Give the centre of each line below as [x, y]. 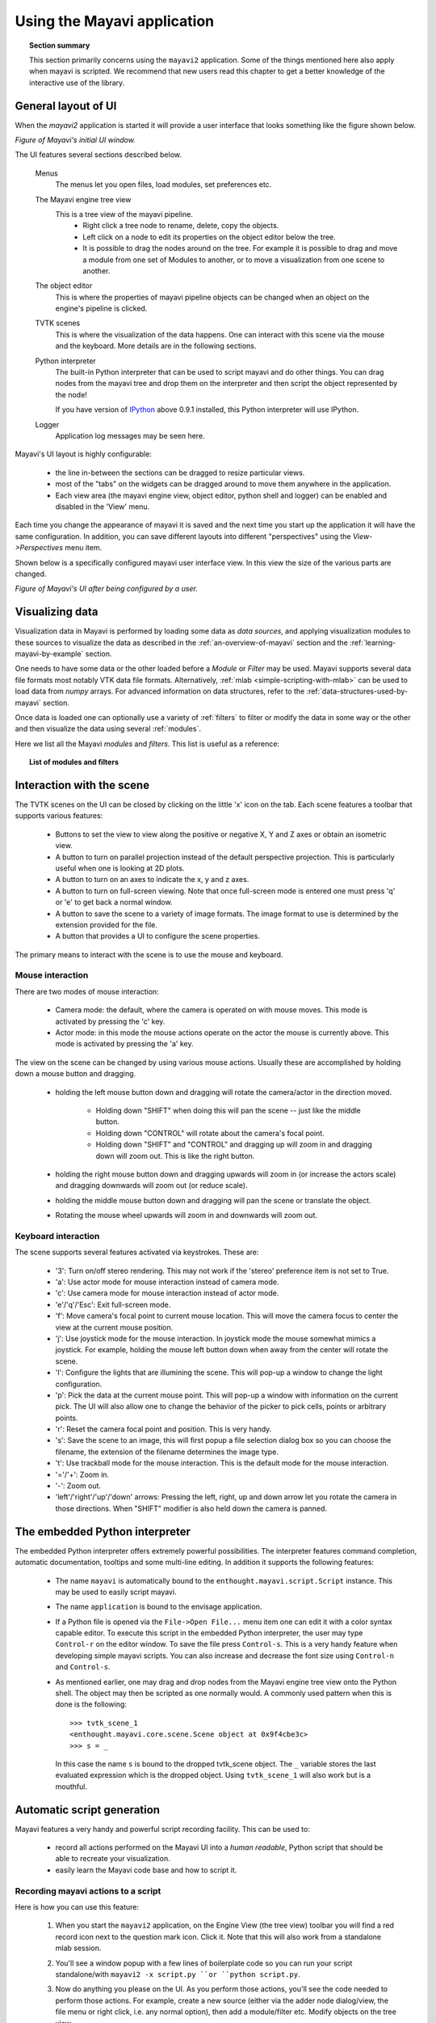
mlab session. [78, 1948]
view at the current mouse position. [114, 1327]
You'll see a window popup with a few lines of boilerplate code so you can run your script [204, 1963]
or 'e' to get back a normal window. [114, 902]
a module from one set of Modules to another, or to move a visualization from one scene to [234, 260]
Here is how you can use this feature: [77, 1906]
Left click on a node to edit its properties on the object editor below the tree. [210, 237]
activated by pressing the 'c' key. [110, 1021]
